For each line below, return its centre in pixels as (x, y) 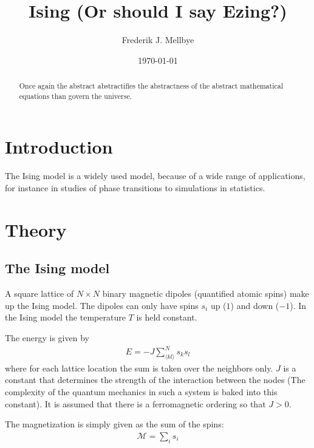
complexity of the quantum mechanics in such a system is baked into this (141, 392)
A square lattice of (39, 294)
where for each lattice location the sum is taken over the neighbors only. (139, 368)
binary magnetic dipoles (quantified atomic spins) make (206, 294)
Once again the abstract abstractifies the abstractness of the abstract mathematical (151, 86)
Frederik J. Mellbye (158, 40)
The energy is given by (47, 337)
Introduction (59, 147)
